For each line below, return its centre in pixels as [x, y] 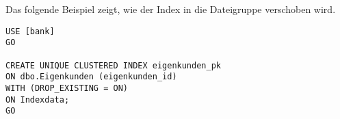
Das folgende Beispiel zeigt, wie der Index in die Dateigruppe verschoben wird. [171, 9]
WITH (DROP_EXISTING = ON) [67, 88]
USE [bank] [30, 31]
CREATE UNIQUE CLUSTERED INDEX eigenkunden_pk [113, 65]
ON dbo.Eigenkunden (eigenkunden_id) [91, 77]
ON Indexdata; [38, 100]
